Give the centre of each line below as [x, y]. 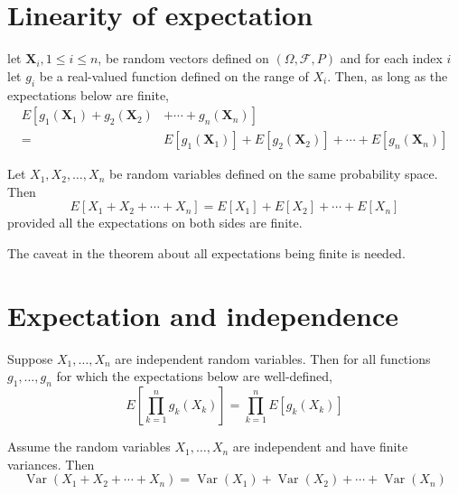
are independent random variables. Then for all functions [273, 358]
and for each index [391, 58]
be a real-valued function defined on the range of [174, 75]
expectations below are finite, [89, 94]
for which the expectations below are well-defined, [195, 376]
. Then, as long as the [388, 75]
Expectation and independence [203, 315]
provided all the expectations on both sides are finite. [155, 223]
